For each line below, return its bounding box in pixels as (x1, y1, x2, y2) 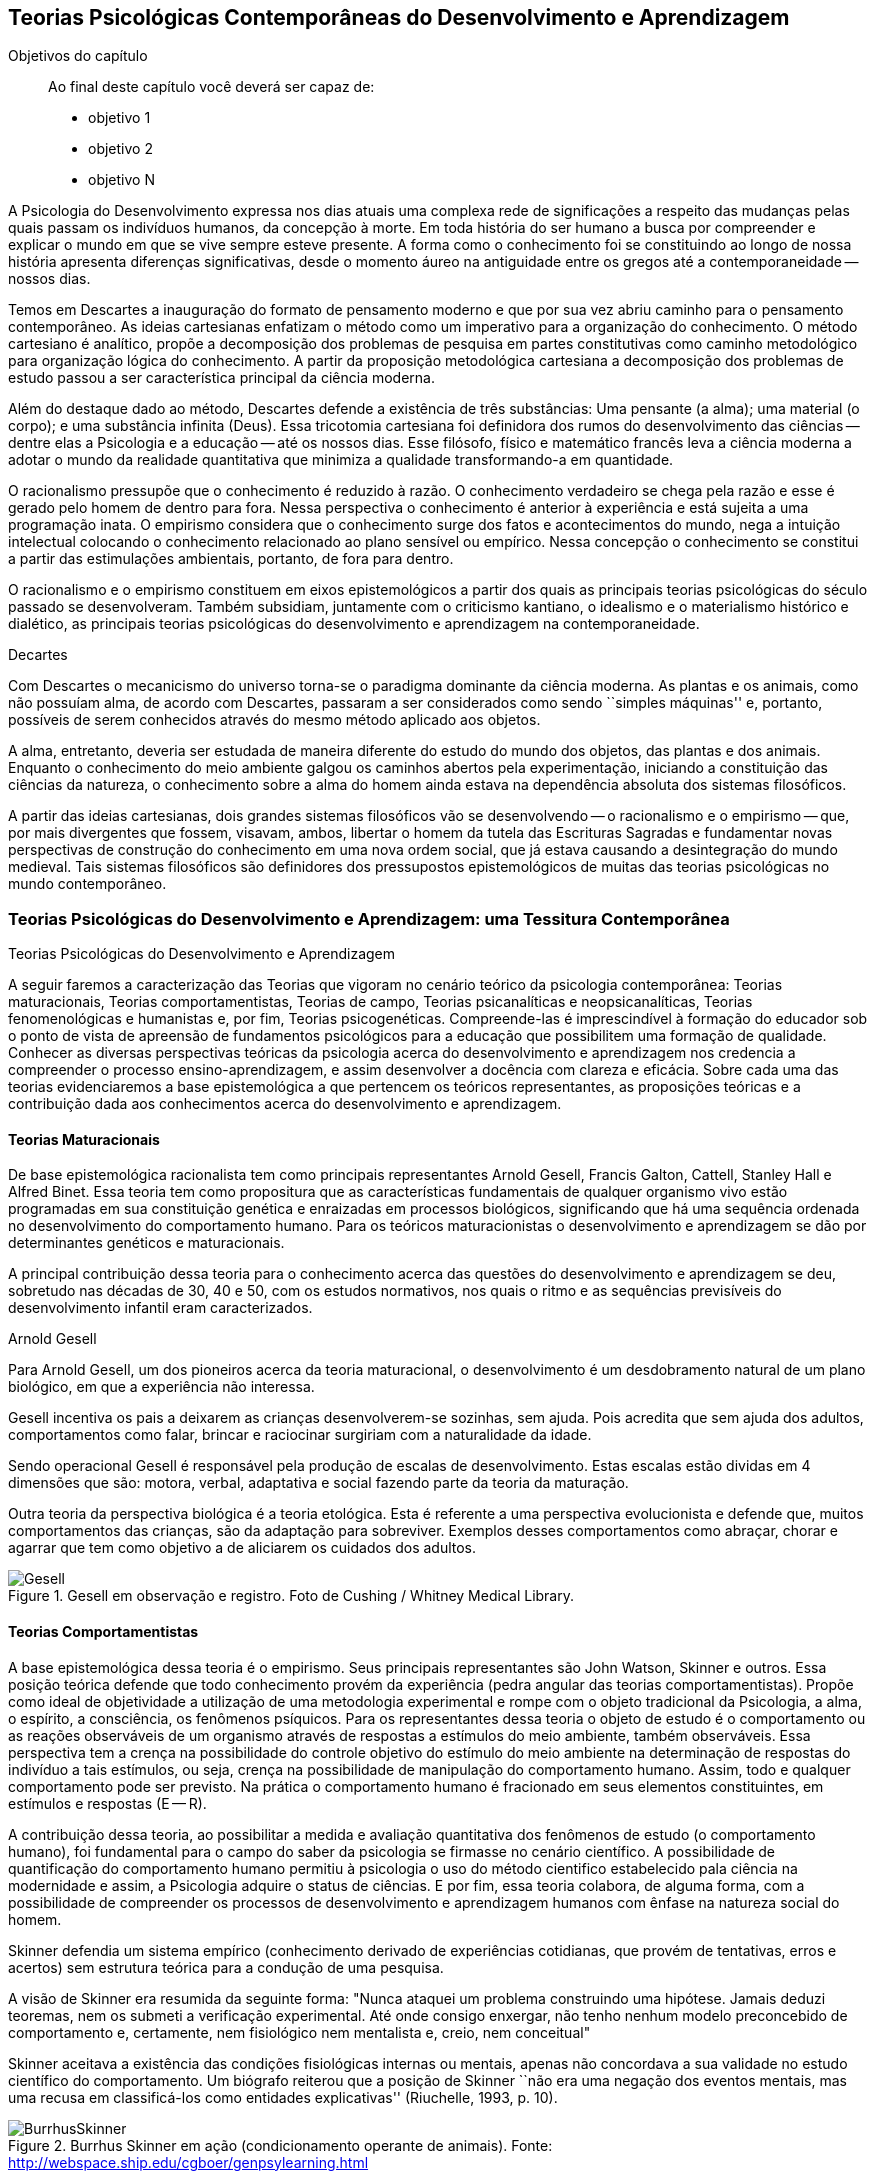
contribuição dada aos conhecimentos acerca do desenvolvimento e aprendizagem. (8, 1095, 562, 1113)
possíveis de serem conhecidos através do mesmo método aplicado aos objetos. (8, 711, 541, 729)
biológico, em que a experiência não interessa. (8, 1378, 315, 1396)
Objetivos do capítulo (8, 47, 148, 65)
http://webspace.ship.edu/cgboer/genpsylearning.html (8, 2153, 369, 2171)
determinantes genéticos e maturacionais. (8, 1234, 285, 1252)
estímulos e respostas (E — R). (8, 1794, 207, 1812)
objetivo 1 (88, 109, 151, 127)
